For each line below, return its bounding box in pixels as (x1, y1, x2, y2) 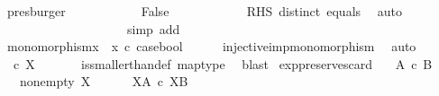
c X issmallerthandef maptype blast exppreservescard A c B (13, 54, 433, 73)
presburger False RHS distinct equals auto (6, 2, 402, 20)
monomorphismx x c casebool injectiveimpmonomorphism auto (6, 37, 416, 56)
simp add (126, 19, 180, 38)
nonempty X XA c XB (19, 72, 188, 91)
